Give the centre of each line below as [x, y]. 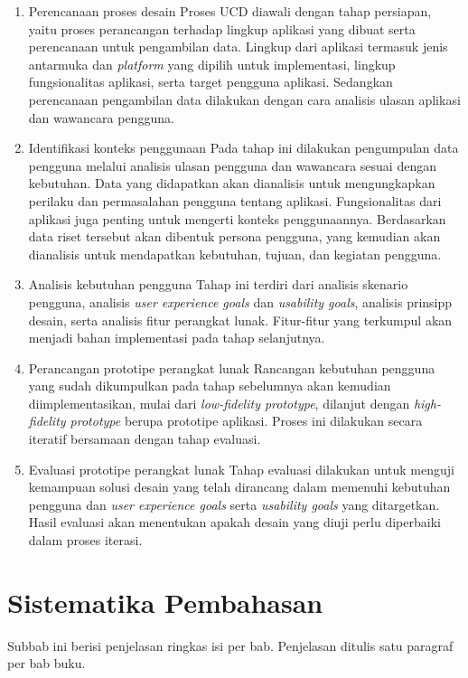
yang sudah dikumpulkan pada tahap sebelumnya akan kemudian [210, 386]
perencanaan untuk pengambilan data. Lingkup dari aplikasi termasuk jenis [238, 47]
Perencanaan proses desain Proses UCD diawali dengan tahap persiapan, [230, 11]
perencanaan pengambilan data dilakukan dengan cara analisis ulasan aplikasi [244, 99]
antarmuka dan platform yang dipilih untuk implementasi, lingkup [212, 64]
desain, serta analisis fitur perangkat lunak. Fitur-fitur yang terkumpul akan [240, 320]
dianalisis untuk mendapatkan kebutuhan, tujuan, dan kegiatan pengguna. [235, 254]
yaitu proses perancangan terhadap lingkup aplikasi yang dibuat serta [222, 28]
